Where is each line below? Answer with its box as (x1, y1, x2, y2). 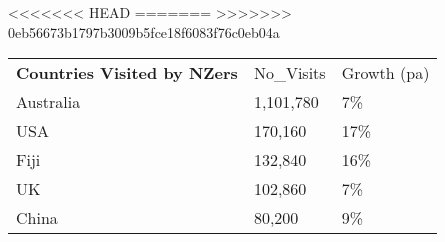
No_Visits (253, 61, 326, 85)
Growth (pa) (341, 61, 430, 85)
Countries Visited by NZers (16, 61, 238, 85)
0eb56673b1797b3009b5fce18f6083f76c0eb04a (8, 21, 280, 42)
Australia (16, 90, 81, 114)
